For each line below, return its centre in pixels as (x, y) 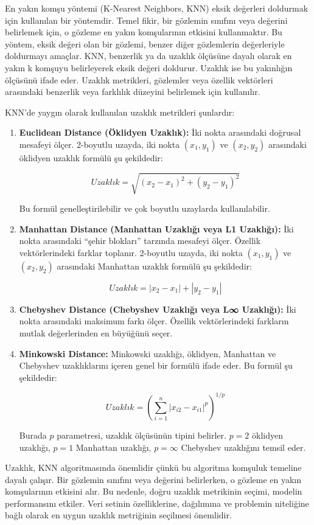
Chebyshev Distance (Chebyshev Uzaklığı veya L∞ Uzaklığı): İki (158, 309)
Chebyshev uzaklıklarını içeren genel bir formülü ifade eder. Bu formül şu (156, 365)
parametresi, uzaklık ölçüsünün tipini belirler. (141, 435)
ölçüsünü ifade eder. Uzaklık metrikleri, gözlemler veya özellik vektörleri (139, 79)
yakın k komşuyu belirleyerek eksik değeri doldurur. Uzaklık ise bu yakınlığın (149, 67)
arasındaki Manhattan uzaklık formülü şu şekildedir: (154, 266)
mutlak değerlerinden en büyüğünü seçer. (96, 333)
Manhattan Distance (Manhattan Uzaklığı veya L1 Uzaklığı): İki (156, 228)
